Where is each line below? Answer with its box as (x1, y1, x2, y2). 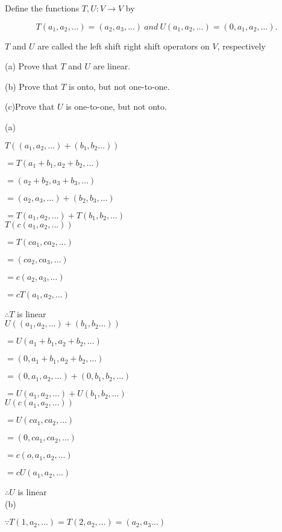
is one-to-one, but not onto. (66, 100, 167, 113)
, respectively (217, 39, 266, 52)
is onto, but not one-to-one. (69, 80, 170, 92)
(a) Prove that (5, 60, 58, 72)
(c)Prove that (5, 100, 55, 113)
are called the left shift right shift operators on (37, 39, 210, 52)
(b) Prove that (5, 80, 58, 92)
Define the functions (5, 2, 80, 14)
